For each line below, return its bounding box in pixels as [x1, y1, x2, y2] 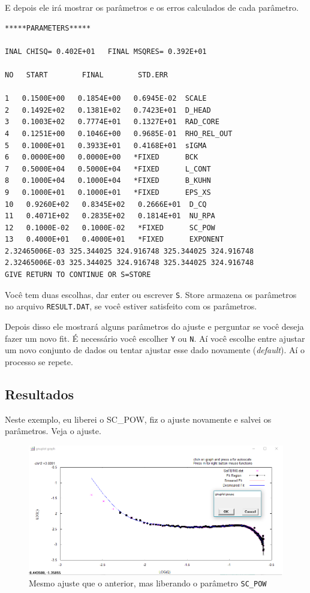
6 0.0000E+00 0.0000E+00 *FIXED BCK [5, 153, 198, 162]
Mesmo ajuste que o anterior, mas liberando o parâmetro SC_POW [29, 577, 267, 589]
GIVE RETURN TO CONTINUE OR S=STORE [5, 270, 151, 279]
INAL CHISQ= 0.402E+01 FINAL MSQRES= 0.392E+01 [5, 47, 207, 56]
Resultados [5, 384, 74, 403]
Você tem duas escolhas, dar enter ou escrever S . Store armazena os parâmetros [5, 288, 297, 300]
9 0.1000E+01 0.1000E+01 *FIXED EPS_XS [5, 188, 211, 197]
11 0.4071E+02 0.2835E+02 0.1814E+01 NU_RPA [5, 212, 215, 221]
